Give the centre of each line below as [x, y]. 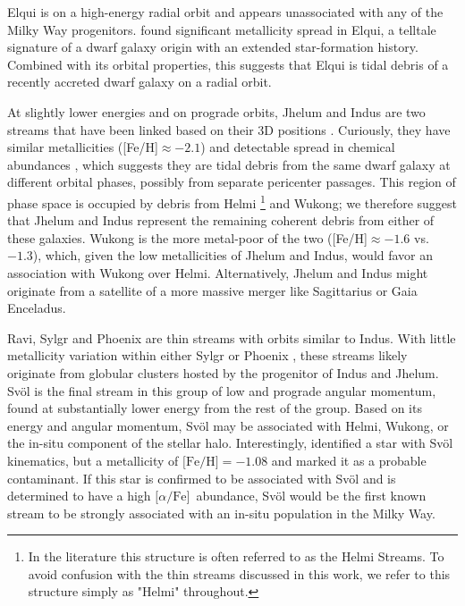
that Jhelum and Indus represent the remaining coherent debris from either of [221, 220]
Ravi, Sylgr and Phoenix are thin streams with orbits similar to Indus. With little [232, 337]
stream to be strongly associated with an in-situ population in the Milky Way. [221, 513]
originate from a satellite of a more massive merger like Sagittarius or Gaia [212, 290]
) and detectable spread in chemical [298, 147]
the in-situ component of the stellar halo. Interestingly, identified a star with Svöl [230, 443]
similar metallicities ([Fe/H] [83, 147]
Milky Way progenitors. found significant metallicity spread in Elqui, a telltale [222, 29]
